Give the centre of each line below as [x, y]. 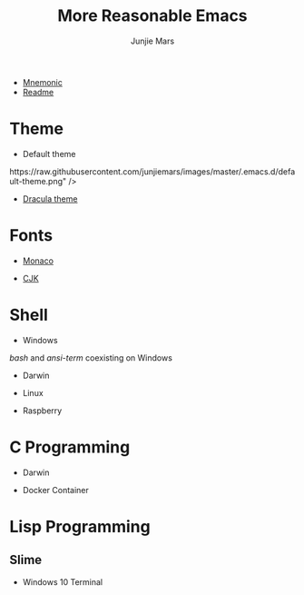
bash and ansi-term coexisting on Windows [91, 357]
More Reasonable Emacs [152, 16]
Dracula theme [50, 198]
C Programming [70, 447]
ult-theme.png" [38, 181]
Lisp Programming [80, 526]
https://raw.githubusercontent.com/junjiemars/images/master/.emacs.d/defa [152, 171]
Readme [38, 92]
